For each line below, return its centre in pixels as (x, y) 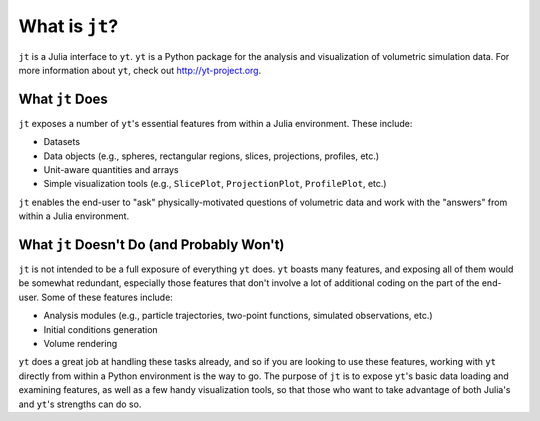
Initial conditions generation (101, 329)
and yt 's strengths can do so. (80, 404)
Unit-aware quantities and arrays (111, 170)
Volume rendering (80, 344)
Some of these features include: (107, 297)
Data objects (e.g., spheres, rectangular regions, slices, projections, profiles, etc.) (211, 156)
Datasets (61, 142)
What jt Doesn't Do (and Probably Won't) (151, 244)
